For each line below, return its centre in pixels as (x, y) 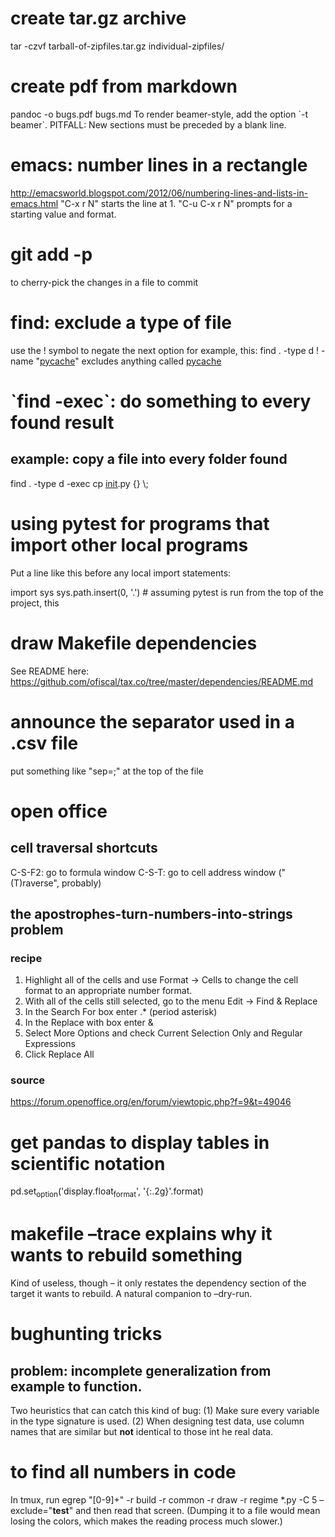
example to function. (76, 1386)
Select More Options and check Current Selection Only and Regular (163, 1033)
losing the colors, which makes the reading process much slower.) (146, 1521)
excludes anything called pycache (151, 361)
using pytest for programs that (140, 523)
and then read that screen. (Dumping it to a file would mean (198, 1511)
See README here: (50, 671)
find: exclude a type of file (121, 322)
